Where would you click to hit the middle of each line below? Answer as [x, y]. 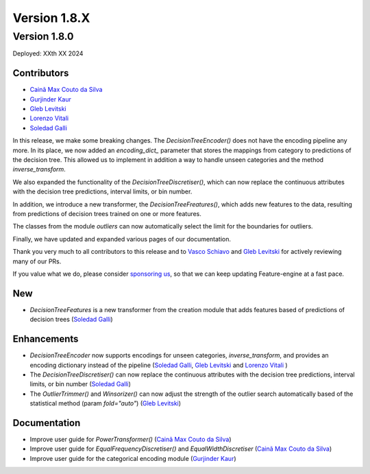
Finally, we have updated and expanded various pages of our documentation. [122, 239]
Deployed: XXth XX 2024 [48, 54]
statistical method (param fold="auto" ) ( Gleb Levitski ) [106, 403]
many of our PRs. [37, 261]
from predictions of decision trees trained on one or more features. [107, 213]
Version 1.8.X [51, 18]
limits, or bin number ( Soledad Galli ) [81, 384]
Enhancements [46, 339]
